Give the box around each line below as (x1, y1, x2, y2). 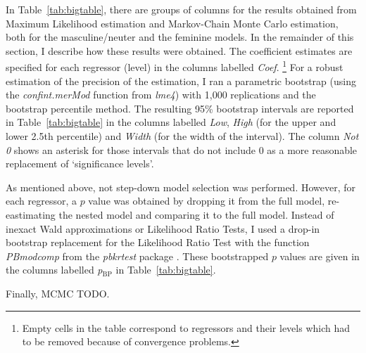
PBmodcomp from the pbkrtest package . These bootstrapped (6, 248, 269, 263)
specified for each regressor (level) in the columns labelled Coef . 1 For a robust (6, 58, 343, 75)
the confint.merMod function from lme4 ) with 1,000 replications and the (6, 87, 316, 102)
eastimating (6, 207, 56, 222)
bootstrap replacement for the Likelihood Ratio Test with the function (6, 235, 310, 250)
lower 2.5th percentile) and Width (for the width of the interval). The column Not (6, 129, 359, 143)
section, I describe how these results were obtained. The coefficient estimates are (6, 43, 353, 58)
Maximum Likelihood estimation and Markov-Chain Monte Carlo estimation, (6, 15, 339, 30)
